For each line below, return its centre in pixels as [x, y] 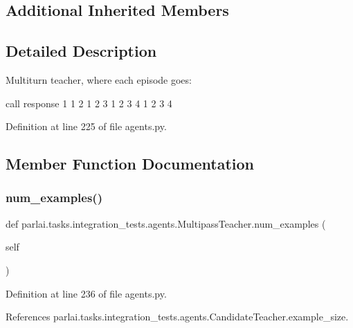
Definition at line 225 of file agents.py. [86, 126]
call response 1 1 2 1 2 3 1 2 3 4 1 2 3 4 [89, 103]
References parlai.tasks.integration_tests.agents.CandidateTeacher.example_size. [177, 317]
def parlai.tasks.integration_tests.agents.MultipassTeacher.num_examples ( [166, 223]
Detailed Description [81, 51]
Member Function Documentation [130, 164]
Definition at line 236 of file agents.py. [86, 293]
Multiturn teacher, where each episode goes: [99, 79]
